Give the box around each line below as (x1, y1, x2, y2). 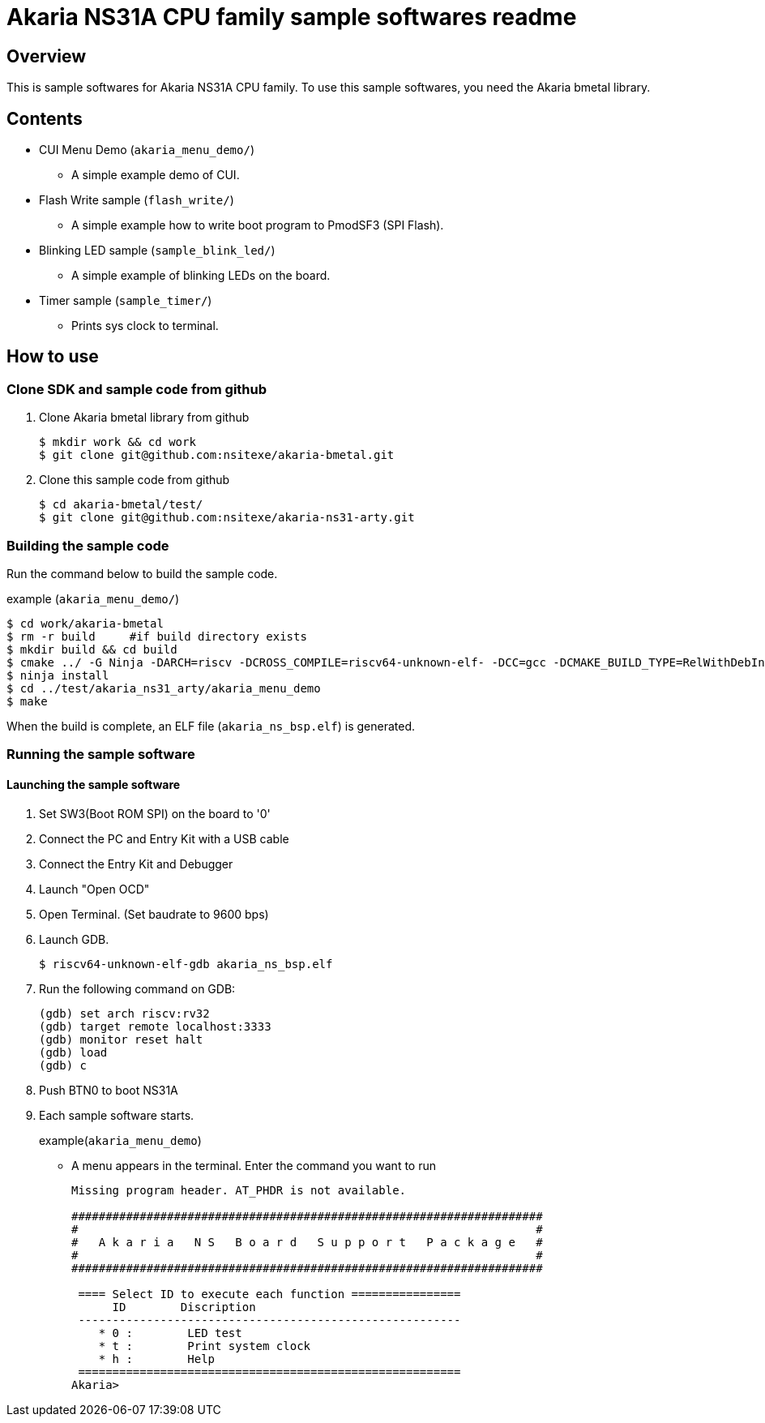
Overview (6, 45, 87, 66)
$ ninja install (6, 668, 109, 682)
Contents (6, 108, 83, 129)
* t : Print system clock (98, 1339, 311, 1352)
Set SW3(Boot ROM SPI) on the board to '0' (39, 806, 271, 821)
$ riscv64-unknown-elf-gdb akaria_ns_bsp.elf (39, 957, 333, 971)
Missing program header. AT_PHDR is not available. (71, 1183, 407, 1197)
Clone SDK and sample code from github (6, 380, 267, 397)
